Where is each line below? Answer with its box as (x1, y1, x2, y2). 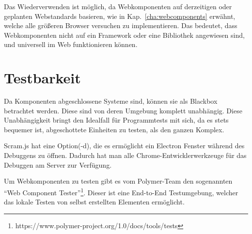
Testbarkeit (4, 68, 81, 88)
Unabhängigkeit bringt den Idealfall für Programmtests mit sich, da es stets (4, 115, 229, 125)
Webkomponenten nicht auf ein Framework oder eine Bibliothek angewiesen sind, (4, 30, 245, 40)
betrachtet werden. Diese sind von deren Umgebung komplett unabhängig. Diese (4, 105, 242, 115)
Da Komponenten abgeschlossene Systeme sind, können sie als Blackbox (4, 96, 218, 106)
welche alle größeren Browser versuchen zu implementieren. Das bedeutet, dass (4, 20, 237, 31)
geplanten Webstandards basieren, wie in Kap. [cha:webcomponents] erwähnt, (4, 11, 236, 21)
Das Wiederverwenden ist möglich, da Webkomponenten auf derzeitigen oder (4, 1, 232, 11)
